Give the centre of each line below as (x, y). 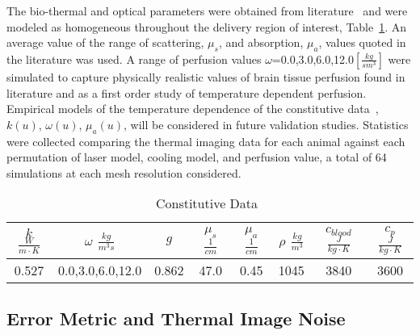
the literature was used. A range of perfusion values (134, 59)
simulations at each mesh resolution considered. (124, 172)
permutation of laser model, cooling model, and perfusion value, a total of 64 (197, 157)
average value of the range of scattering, (105, 42)
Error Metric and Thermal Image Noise (176, 318)
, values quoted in (362, 42)
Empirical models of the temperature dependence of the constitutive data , (193, 109)
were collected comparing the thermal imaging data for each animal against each (206, 141)
